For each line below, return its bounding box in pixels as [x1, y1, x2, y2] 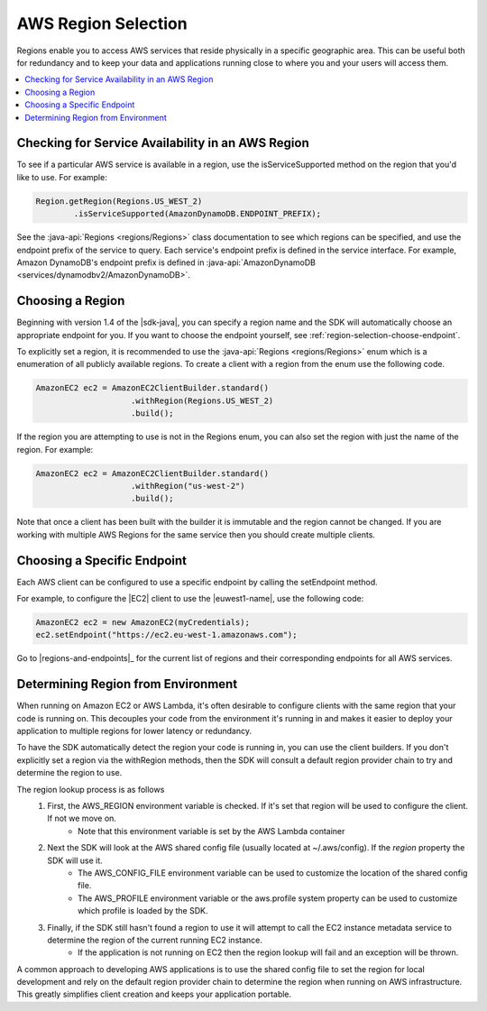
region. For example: [16, 444, 94, 455]
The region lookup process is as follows [16, 784, 165, 795]
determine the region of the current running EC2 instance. [47, 934, 263, 945]
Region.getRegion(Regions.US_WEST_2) [35, 196, 203, 207]
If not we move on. [47, 813, 117, 824]
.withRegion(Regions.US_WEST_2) [131, 395, 274, 406]
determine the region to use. [16, 767, 123, 778]
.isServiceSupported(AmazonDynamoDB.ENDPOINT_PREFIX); [73, 208, 322, 219]
